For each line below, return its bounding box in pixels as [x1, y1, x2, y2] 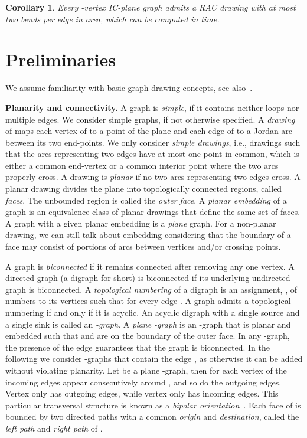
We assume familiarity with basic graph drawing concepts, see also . [5, 81, 253, 94]
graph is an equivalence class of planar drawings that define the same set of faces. [5, 205, 301, 218]
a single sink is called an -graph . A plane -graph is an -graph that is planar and [5, 318, 291, 330]
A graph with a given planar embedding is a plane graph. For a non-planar [5, 217, 276, 229]
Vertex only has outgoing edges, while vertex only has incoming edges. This [5, 387, 279, 400]
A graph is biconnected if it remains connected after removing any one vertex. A [5, 260, 295, 272]
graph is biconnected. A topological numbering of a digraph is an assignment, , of [5, 283, 297, 295]
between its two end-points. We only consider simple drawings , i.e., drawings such [5, 136, 301, 148]
